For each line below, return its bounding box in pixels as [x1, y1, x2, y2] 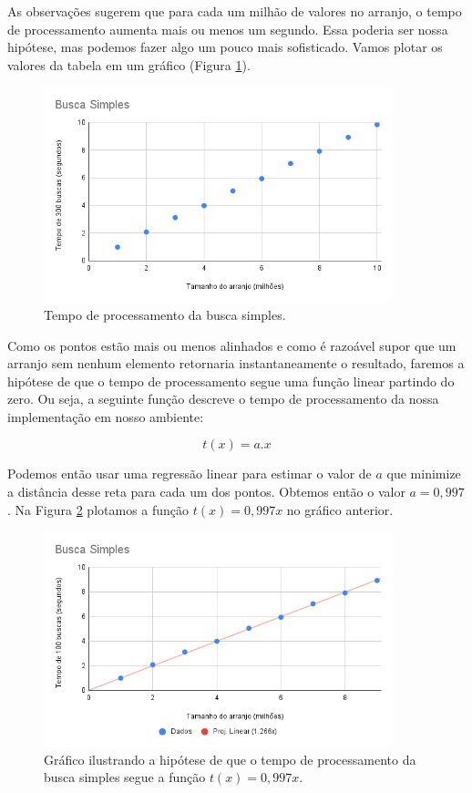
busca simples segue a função [44, 767, 206, 787]
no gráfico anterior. [286, 499, 394, 519]
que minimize [386, 464, 461, 483]
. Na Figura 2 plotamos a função [7, 499, 190, 519]
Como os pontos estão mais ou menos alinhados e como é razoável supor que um [7, 335, 457, 355]
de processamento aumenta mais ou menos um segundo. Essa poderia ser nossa [7, 19, 448, 38]
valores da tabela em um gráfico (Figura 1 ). [7, 55, 251, 74]
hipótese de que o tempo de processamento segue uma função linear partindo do [7, 371, 455, 390]
